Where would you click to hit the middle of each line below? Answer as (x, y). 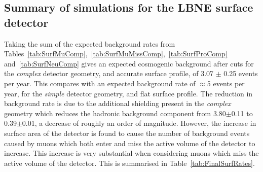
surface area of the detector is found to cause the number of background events (127, 133)
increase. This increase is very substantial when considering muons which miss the (131, 153)
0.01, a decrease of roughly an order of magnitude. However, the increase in (139, 123)
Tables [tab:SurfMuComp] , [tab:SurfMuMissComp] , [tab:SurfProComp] (116, 54)
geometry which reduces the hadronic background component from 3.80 (115, 113)
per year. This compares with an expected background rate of (100, 83)
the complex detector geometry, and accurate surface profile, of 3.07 (109, 73)
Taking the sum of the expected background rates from (90, 43)
